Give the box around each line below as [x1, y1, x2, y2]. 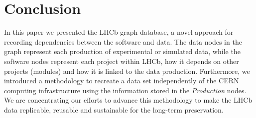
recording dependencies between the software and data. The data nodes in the [4, 36, 242, 47]
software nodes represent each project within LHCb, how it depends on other [4, 56, 239, 66]
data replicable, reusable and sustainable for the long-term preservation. [4, 104, 224, 115]
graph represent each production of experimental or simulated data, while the [4, 46, 241, 57]
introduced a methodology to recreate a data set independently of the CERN [4, 75, 239, 86]
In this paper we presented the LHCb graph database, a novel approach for [4, 27, 234, 37]
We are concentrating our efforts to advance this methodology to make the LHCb [4, 95, 253, 105]
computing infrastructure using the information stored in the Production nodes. [4, 85, 247, 95]
